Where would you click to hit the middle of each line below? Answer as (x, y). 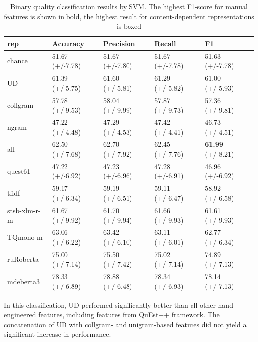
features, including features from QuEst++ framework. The (129, 314)
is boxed (129, 26)
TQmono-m (25, 237)
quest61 (19, 171)
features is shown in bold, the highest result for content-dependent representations (129, 16)
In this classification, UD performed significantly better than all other (110, 305)
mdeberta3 (24, 281)
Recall (165, 43)
